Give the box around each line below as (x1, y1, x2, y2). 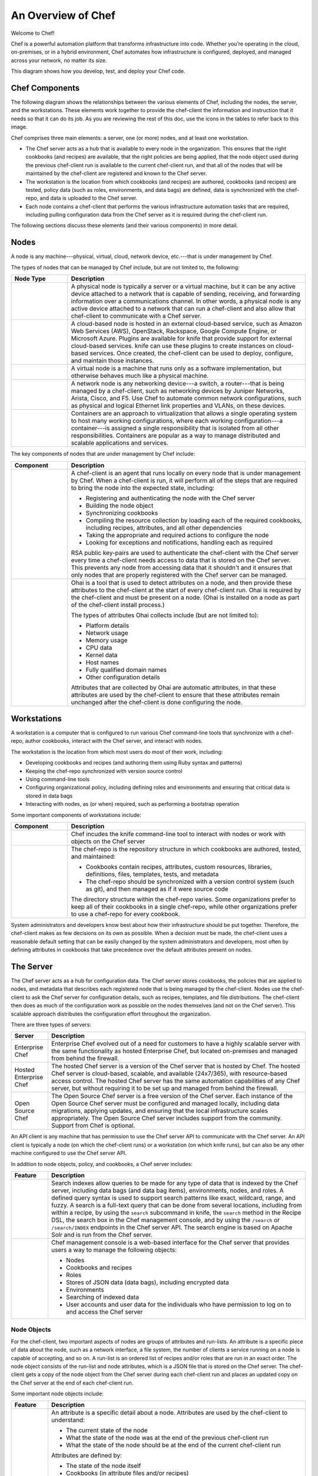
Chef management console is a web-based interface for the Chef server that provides (51, 1238, 290, 1246)
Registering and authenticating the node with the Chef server (85, 494, 256, 502)
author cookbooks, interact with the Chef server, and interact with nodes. (25, 737, 203, 744)
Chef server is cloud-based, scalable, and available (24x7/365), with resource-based (51, 1069, 288, 1077)
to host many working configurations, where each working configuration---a (71, 417, 283, 425)
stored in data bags (25, 792, 73, 799)
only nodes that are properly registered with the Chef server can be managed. (71, 570, 288, 579)
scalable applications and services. (71, 439, 169, 447)
